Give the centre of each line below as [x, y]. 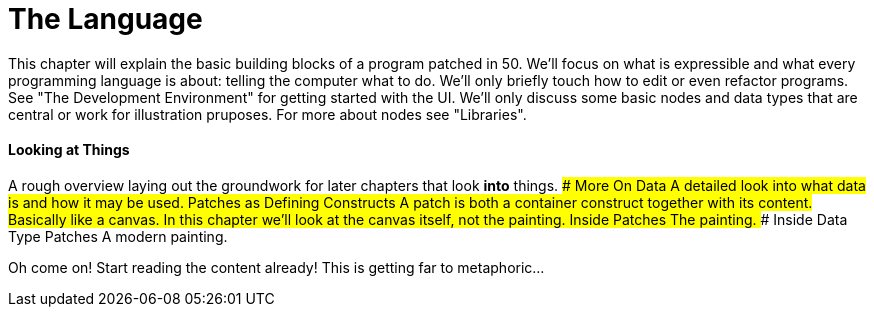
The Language [105, 19]
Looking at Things [69, 150]
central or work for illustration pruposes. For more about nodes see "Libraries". [267, 114]
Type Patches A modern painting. [118, 236]
